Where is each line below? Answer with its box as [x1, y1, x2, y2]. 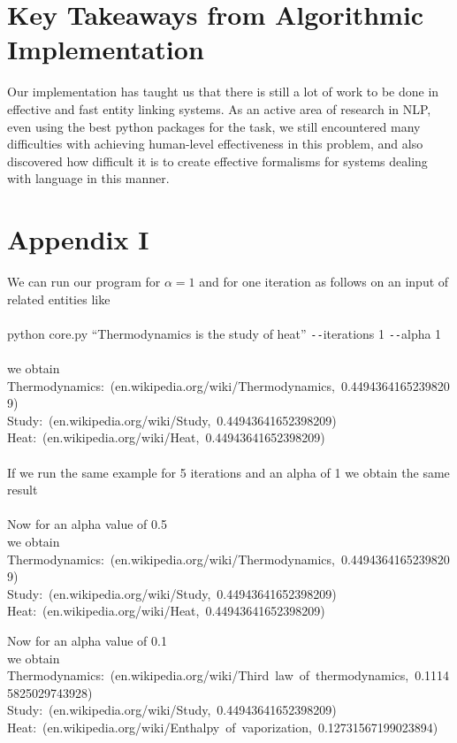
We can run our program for [7, 272, 161, 290]
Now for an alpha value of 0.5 [7, 515, 167, 533]
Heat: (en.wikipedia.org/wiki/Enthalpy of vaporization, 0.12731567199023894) [7, 717, 438, 736]
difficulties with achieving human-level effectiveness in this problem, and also [7, 134, 423, 153]
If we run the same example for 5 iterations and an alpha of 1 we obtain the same [7, 463, 450, 481]
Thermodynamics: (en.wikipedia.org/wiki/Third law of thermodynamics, [7, 666, 409, 685]
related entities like [7, 289, 110, 308]
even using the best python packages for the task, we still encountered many [7, 117, 421, 135]
